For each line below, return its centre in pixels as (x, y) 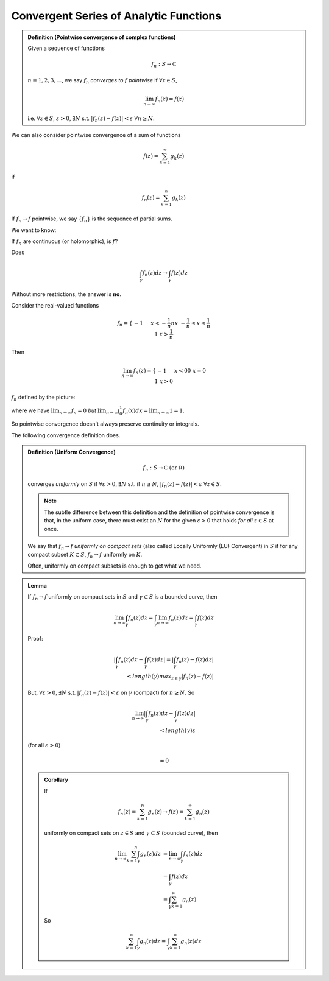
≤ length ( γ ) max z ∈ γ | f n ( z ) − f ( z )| (171, 677)
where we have (30, 410)
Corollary (56, 780)
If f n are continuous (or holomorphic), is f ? (65, 242)
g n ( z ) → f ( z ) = (166, 813)
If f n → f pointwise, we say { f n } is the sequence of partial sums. (92, 219)
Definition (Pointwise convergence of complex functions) (102, 37)
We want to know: (34, 230)
